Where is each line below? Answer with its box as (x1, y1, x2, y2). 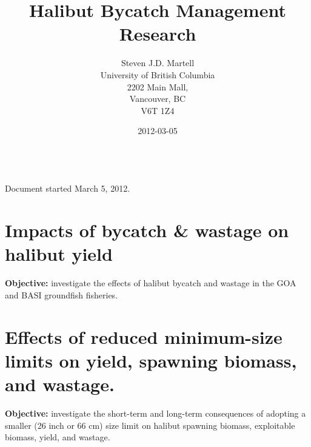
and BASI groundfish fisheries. (5, 288, 118, 301)
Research (119, 21, 196, 46)
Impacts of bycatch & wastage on (5, 218, 289, 243)
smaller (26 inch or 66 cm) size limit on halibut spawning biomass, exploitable (5, 418, 295, 431)
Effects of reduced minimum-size (5, 324, 283, 349)
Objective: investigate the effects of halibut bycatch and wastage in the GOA (5, 277, 296, 289)
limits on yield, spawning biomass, (5, 348, 297, 372)
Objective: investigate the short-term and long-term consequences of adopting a (5, 407, 306, 420)
